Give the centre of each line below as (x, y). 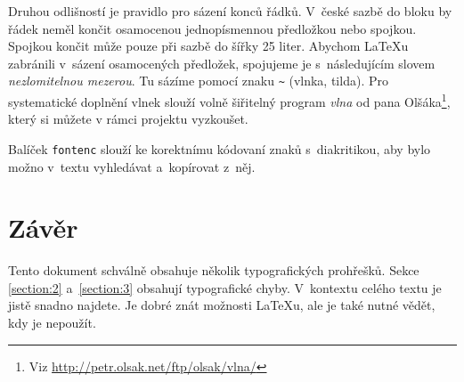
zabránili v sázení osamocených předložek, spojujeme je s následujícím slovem (222, 63)
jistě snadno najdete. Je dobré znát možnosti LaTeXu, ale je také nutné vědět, (222, 305)
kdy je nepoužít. (52, 323)
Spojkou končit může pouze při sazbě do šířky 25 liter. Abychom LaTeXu (208, 46)
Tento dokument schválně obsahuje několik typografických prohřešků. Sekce (214, 270)
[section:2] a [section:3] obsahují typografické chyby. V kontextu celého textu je (225, 287)
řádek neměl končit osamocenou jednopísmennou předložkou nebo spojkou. (212, 28)
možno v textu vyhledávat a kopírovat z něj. (132, 166)
